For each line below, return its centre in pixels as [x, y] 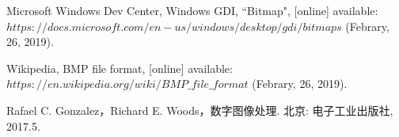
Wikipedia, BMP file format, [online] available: [120, 68]
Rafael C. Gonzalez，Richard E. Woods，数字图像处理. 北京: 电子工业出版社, [200, 110]
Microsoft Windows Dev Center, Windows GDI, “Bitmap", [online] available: [192, 10]
